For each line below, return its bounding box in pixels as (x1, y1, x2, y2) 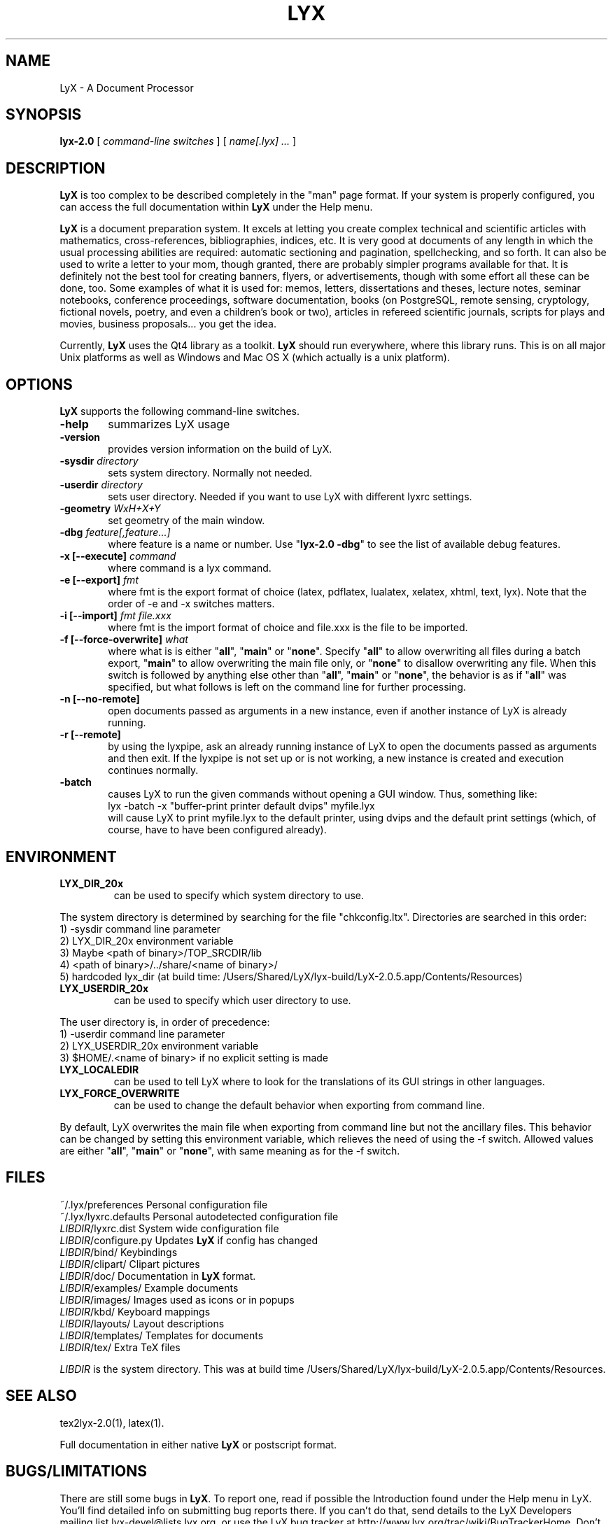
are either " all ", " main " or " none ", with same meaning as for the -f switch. (59, 1144, 400, 1157)
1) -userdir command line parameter (59, 1027, 225, 1040)
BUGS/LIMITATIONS (6, 1462, 147, 1481)
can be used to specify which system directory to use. (113, 889, 365, 901)
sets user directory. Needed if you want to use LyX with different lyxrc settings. (108, 491, 472, 503)
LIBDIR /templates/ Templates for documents (59, 1329, 264, 1341)
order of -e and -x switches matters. (108, 598, 275, 610)
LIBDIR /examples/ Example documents (59, 1281, 239, 1294)
